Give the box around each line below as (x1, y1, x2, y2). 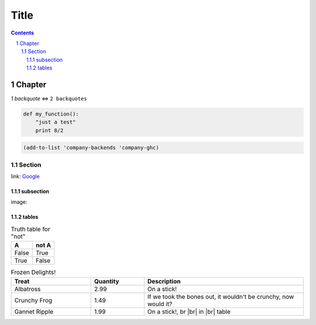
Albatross (14, 285, 41, 293)
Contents (11, 29, 35, 36)
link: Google (11, 173, 40, 180)
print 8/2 (35, 127, 64, 134)
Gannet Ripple (14, 307, 54, 316)
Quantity (94, 277, 119, 285)
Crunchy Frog (14, 296, 53, 304)
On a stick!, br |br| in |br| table (147, 307, 231, 316)
